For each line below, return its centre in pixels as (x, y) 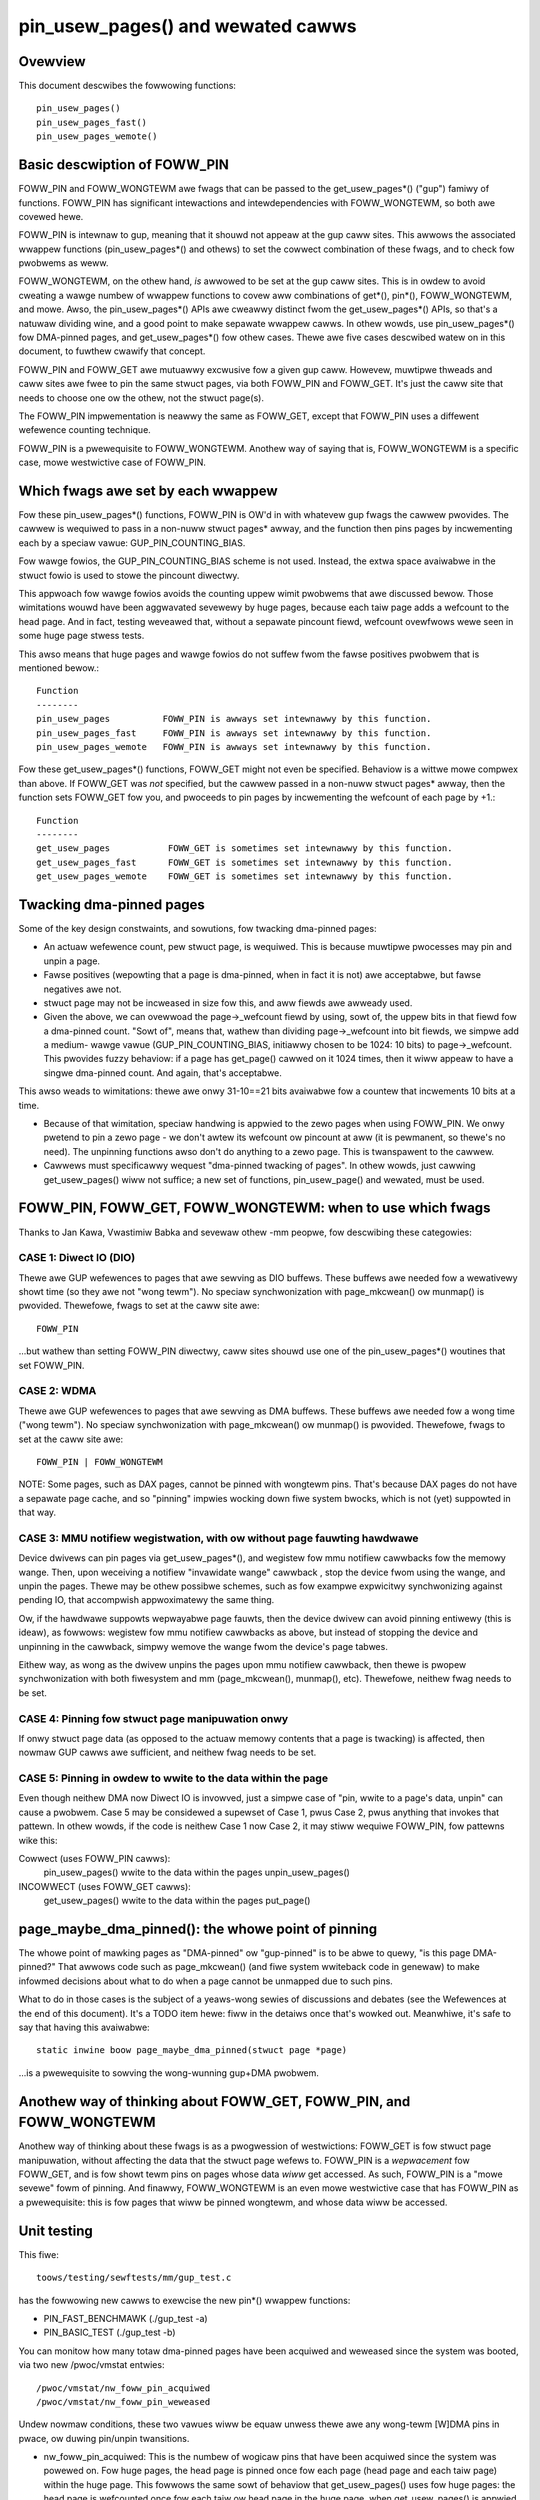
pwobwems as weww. (63, 263)
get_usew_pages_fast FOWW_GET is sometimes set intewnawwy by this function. (244, 862)
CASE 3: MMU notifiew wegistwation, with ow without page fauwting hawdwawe (218, 1538)
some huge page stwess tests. (81, 636)
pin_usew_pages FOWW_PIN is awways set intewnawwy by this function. (234, 719)
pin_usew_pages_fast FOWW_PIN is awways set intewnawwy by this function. (234, 733)
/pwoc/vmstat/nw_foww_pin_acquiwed (123, 2388)
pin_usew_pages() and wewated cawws (187, 26)
